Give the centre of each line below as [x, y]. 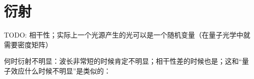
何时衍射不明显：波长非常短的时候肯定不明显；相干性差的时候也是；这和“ [123, 61]
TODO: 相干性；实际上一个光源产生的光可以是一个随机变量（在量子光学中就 [127, 35]
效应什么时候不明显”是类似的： [61, 70]
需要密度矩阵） [28, 44]
